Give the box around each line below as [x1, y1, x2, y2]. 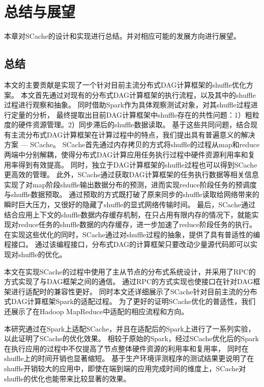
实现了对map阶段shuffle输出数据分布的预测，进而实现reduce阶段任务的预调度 [4, 179, 257, 189]
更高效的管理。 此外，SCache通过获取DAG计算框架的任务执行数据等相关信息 [4, 169, 259, 180]
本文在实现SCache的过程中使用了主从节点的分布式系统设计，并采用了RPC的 [4, 266, 256, 277]
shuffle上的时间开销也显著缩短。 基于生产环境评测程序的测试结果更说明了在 [4, 353, 254, 364]
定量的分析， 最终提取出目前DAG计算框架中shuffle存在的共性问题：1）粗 [11, 109, 252, 120]
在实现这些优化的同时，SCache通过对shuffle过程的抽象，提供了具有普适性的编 [4, 229, 260, 239]
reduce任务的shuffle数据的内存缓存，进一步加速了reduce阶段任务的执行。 [18, 219, 256, 230]
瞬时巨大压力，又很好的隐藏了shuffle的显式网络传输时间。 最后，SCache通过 [4, 199, 255, 210]
